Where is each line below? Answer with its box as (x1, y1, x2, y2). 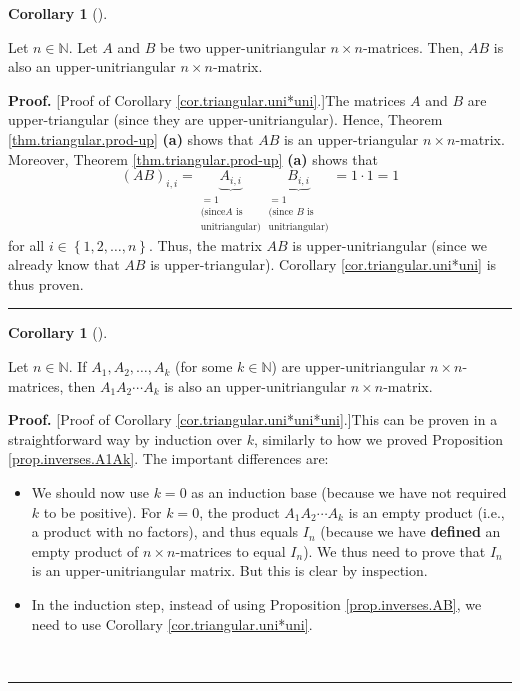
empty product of (31, 540, 139, 561)
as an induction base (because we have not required (191, 482, 507, 503)
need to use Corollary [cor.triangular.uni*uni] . (31, 613, 313, 634)
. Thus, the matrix (148, 234, 262, 255)
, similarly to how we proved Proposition (253, 428, 503, 449)
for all (8, 234, 45, 255)
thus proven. (8, 273, 84, 294)
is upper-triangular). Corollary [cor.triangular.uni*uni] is (150, 254, 497, 275)
